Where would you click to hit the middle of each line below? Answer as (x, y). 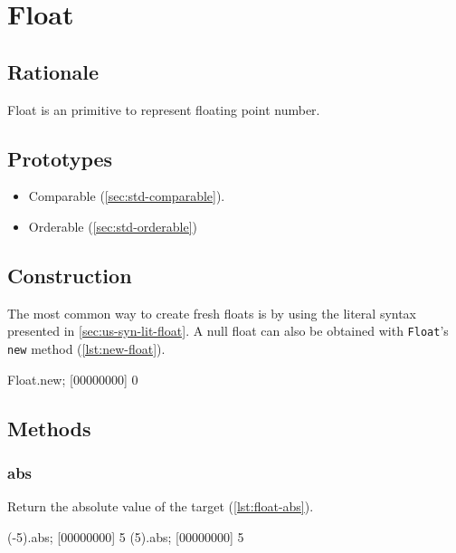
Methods (49, 428)
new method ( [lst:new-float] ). (86, 349)
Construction (70, 275)
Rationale (53, 71)
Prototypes (60, 158)
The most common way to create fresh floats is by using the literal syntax (212, 313)
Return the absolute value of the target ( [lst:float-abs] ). (161, 506)
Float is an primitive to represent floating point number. (164, 109)
